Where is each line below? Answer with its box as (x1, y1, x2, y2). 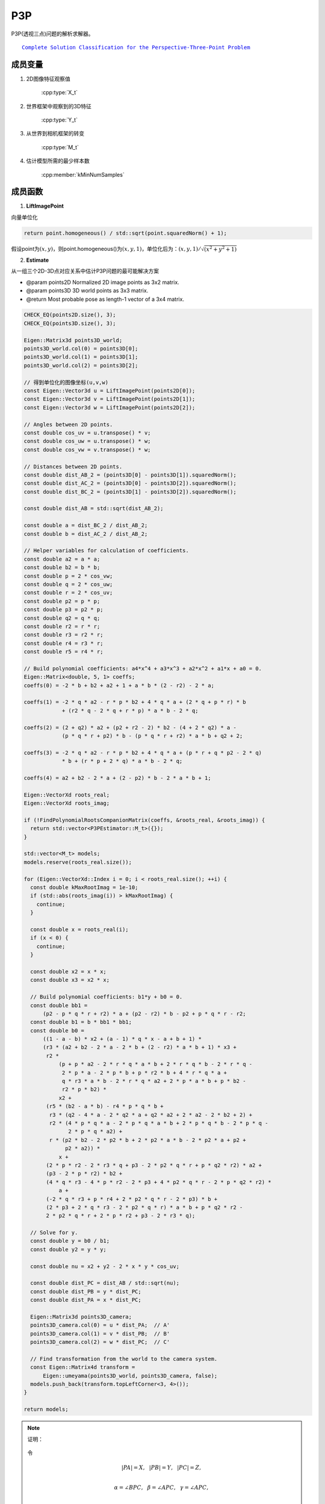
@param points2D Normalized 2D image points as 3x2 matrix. (26, 279, 180, 286)
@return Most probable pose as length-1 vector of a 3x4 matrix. (26, 295, 185, 303)
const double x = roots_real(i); (30, 926, 129, 932)
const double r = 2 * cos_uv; (23, 590, 113, 596)
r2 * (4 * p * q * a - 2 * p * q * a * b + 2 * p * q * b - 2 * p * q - (49, 1120, 268, 1126)
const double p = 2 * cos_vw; (23, 572, 113, 579)
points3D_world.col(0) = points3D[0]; (23, 345, 138, 352)
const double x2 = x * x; (30, 968, 107, 975)
